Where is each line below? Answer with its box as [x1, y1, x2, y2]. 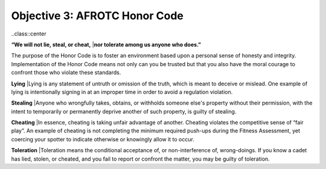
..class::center [11, 30, 46, 37]
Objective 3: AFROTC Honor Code [11, 9, 184, 22]
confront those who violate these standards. [11, 69, 121, 76]
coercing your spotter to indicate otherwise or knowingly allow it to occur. [11, 135, 194, 143]
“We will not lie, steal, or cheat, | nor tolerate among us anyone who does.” [11, 41, 202, 48]
